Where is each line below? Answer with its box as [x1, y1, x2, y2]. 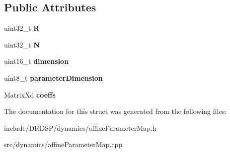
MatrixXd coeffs [4, 89, 56, 100]
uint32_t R [4, 23, 40, 33]
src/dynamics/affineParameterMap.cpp [4, 139, 123, 150]
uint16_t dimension [4, 56, 69, 66]
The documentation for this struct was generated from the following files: [4, 106, 227, 116]
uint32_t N [4, 39, 40, 50]
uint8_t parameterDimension [4, 72, 103, 83]
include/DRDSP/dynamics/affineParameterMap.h [4, 122, 156, 133]
